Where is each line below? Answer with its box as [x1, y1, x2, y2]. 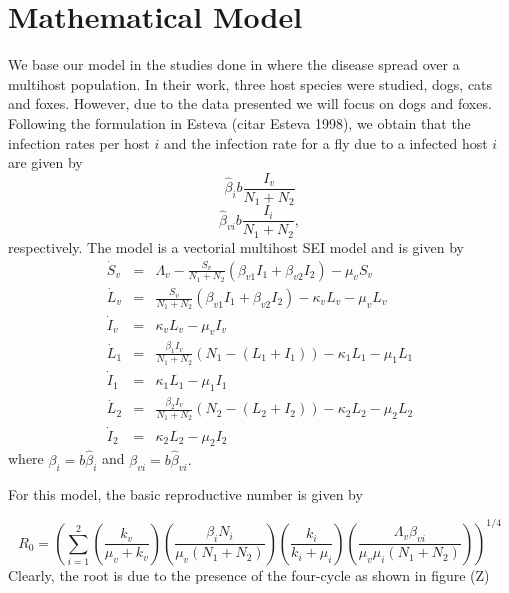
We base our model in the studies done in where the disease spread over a [8, 54, 460, 75]
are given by [8, 152, 83, 173]
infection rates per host [8, 132, 150, 153]
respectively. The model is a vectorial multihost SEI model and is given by [8, 236, 464, 257]
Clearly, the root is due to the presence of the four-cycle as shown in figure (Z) [8, 564, 490, 585]
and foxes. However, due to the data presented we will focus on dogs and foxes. [8, 93, 492, 114]
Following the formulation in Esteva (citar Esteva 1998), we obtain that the [8, 112, 471, 133]
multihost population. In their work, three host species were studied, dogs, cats [8, 73, 493, 94]
